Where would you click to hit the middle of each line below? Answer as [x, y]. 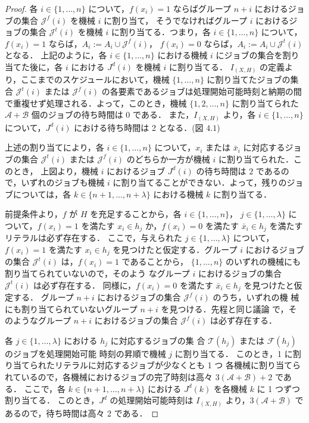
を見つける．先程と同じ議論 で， [225, 308]
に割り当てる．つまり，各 [161, 32]
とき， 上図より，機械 [55, 170]
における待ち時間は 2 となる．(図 [139, 127]
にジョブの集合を [249, 55]
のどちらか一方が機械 [168, 159]
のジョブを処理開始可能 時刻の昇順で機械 [85, 353]
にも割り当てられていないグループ [71, 308]
